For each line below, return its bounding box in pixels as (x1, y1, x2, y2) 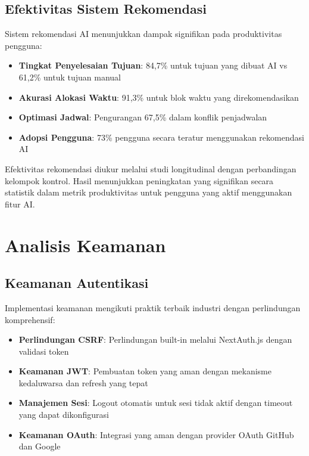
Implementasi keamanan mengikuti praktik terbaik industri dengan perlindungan (5, 301, 301, 314)
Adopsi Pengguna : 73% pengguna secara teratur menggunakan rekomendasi (18, 131, 304, 143)
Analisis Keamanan (5, 232, 166, 257)
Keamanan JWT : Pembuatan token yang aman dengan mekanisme (18, 365, 271, 377)
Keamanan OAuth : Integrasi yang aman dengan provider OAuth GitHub (18, 428, 294, 441)
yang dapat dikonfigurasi (18, 408, 109, 421)
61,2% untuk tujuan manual (18, 70, 121, 83)
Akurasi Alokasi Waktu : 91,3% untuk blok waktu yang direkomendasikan (18, 91, 299, 103)
